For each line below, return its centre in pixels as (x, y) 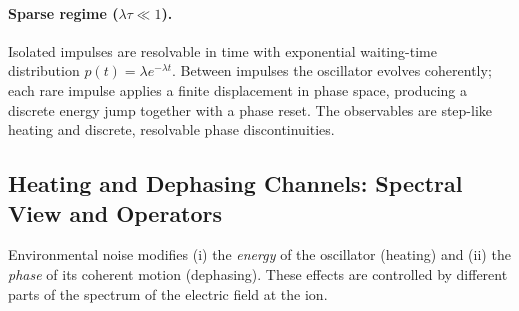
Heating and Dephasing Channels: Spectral (235, 183)
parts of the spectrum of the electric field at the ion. (168, 293)
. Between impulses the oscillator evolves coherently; (331, 70)
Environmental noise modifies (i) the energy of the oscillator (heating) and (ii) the (259, 254)
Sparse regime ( (63, 12)
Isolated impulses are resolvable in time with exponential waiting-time (222, 50)
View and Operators (115, 212)
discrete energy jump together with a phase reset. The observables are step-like (250, 109)
